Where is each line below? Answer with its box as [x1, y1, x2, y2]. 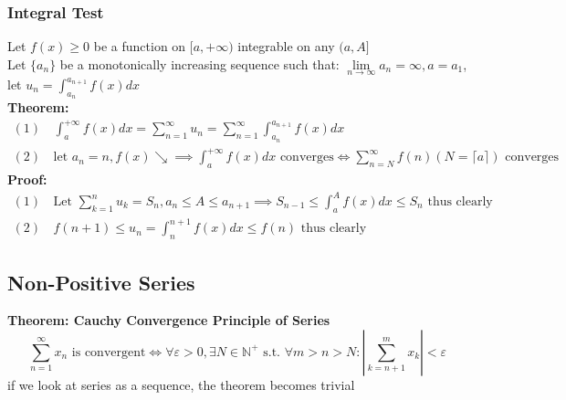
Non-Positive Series [7, 268, 195, 296]
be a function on [93, 37, 186, 56]
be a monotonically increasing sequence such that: [59, 54, 340, 73]
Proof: [7, 169, 47, 188]
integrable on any [237, 37, 335, 56]
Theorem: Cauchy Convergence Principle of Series [7, 311, 330, 330]
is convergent [71, 345, 146, 359]
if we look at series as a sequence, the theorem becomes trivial [7, 374, 355, 394]
